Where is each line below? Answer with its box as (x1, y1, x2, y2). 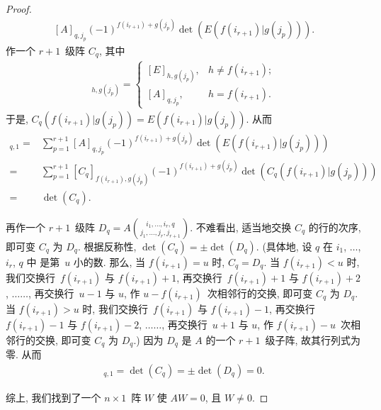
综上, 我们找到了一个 (6, 389, 101, 404)
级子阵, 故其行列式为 (265, 332, 361, 347)
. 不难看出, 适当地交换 (190, 219, 292, 234)
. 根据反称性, (77, 238, 137, 253)
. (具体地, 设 (256, 238, 312, 253)
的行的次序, (308, 219, 361, 234)
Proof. (6, 1, 32, 16)
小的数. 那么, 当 (73, 254, 145, 269)
